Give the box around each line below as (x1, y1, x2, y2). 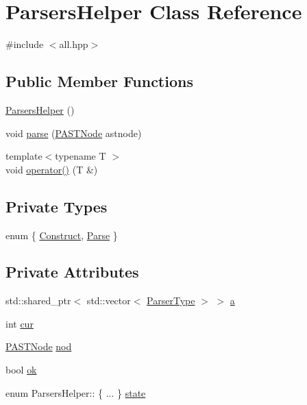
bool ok (5, 363, 37, 377)
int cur (5, 316, 34, 330)
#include (5, 37, 44, 51)
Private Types (5, 195, 108, 217)
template (5, 149, 42, 163)
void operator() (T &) (5, 162, 98, 176)
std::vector (86, 293, 131, 308)
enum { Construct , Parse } (5, 228, 118, 242)
